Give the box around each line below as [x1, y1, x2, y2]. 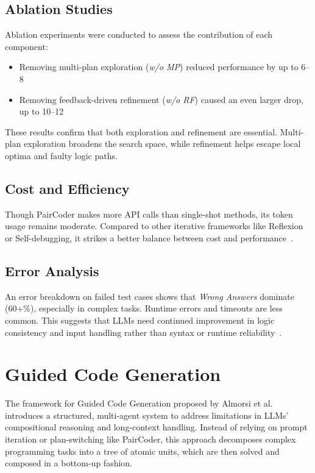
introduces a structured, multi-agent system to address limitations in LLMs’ [5, 408, 289, 421]
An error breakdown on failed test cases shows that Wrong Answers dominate [5, 290, 294, 302]
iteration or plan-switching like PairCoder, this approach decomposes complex [5, 433, 296, 446]
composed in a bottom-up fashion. [5, 457, 133, 469]
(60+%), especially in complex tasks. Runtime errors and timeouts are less [5, 302, 283, 315]
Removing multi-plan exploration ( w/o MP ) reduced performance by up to [19, 60, 299, 73]
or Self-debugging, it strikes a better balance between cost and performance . [5, 231, 293, 244]
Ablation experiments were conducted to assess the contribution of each [5, 28, 273, 41]
